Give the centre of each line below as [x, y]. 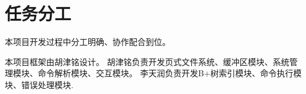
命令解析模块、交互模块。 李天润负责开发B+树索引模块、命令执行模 [170, 73]
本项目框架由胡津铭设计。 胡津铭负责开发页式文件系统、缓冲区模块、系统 [147, 61]
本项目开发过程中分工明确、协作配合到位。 [88, 42]
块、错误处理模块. [39, 84]
